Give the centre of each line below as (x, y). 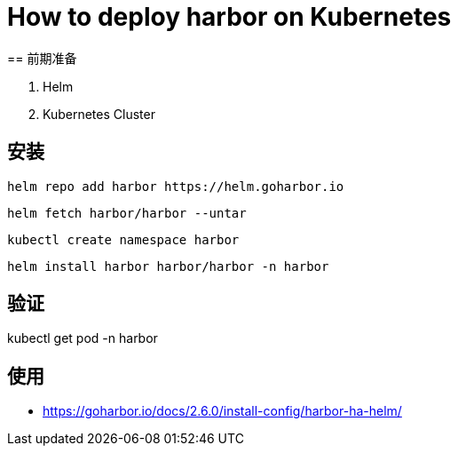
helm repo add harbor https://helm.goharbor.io (176, 186)
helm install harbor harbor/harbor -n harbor (168, 266)
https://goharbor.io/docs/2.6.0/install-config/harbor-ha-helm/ (222, 411)
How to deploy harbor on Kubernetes (229, 17)
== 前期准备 (42, 58)
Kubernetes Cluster (99, 114)
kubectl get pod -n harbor (83, 338)
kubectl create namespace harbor (123, 239)
